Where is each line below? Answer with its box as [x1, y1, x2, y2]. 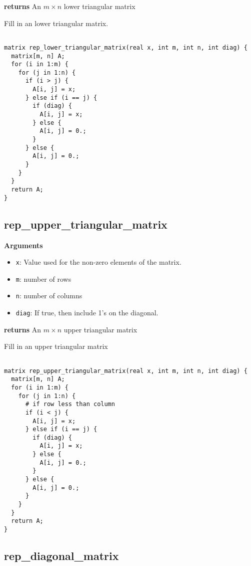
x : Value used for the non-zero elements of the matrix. [15, 257, 181, 267]
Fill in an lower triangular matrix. [4, 18, 108, 28]
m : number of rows [15, 273, 71, 284]
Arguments [4, 240, 43, 250]
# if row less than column [25, 401, 115, 408]
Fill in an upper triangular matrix [4, 341, 108, 351]
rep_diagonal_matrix [4, 548, 119, 563]
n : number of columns [15, 290, 82, 301]
